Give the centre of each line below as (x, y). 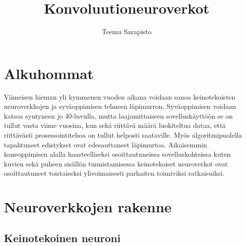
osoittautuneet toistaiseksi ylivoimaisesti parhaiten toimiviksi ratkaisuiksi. (114, 173)
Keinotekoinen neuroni (62, 237)
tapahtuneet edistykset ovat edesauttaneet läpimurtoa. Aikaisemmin (105, 144)
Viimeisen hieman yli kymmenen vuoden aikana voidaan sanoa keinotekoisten (120, 96)
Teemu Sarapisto (126, 31)
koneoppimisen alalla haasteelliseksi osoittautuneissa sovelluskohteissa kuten (117, 154)
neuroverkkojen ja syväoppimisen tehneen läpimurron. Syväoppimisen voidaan (120, 106)
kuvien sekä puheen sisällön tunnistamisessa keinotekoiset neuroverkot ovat (116, 163)
